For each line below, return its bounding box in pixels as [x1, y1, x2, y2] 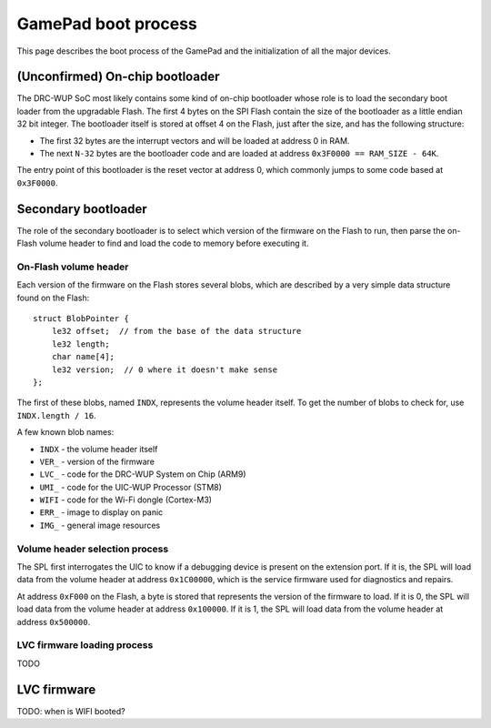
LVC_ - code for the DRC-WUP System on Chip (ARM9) [39, 469, 246, 480]
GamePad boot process [16, 14, 197, 34]
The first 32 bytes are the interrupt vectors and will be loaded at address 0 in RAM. [39, 135, 350, 146]
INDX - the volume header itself [39, 443, 158, 454]
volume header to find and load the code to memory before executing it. [39, 238, 309, 249]
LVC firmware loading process [16, 639, 154, 652]
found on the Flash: [16, 292, 90, 303]
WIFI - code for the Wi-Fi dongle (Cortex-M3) [39, 494, 213, 505]
